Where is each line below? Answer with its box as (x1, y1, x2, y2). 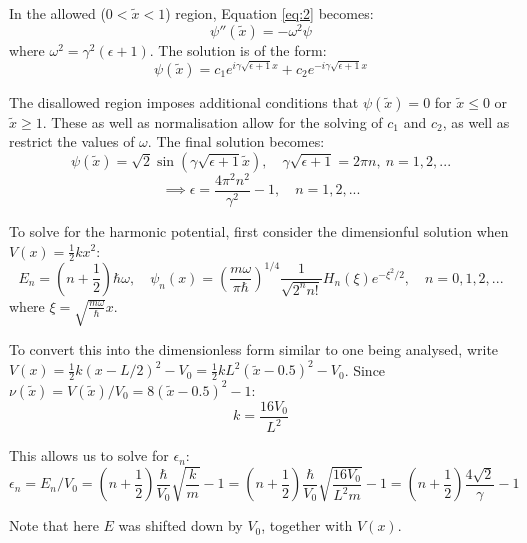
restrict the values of (9, 131, 135, 152)
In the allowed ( (9, 3, 106, 23)
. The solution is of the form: (149, 39, 327, 60)
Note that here (9, 515, 99, 536)
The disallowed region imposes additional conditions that (9, 91, 359, 112)
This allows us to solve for (9, 445, 169, 466)
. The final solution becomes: (147, 131, 325, 152)
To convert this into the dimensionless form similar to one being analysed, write (9, 339, 499, 360)
